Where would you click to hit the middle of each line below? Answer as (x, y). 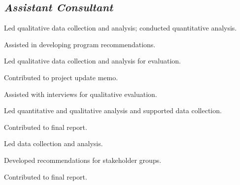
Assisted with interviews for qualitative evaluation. (81, 94)
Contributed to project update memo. (61, 77)
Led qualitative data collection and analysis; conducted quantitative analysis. (120, 28)
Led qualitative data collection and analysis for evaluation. (92, 61)
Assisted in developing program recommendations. (80, 44)
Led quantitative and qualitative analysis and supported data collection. (113, 110)
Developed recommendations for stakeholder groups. (83, 160)
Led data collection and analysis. (53, 143)
